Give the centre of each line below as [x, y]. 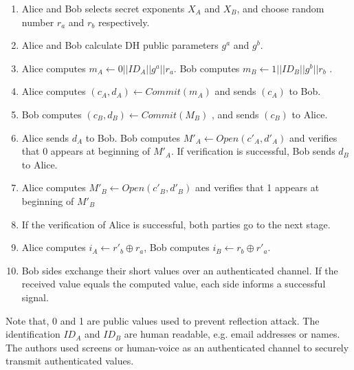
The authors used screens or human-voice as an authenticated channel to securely [177, 347]
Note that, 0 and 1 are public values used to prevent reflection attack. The [163, 320]
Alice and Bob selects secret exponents [103, 8]
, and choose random [280, 8]
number [38, 22]
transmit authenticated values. [70, 361]
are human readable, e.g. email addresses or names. [232, 334]
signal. [35, 297]
